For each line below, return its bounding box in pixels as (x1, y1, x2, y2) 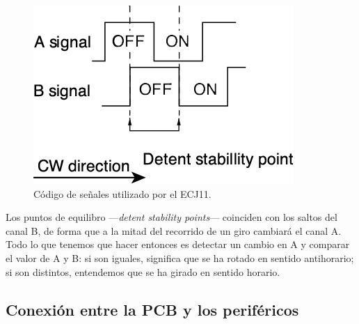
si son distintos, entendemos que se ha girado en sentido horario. (6, 264, 280, 279)
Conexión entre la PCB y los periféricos (6, 298, 299, 320)
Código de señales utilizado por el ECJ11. (33, 186, 212, 201)
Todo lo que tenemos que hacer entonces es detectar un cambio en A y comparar (6, 237, 350, 252)
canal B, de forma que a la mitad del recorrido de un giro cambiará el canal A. (6, 223, 342, 238)
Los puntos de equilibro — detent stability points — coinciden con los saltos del (6, 210, 337, 224)
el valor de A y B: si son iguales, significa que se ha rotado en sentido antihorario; (6, 250, 354, 265)
